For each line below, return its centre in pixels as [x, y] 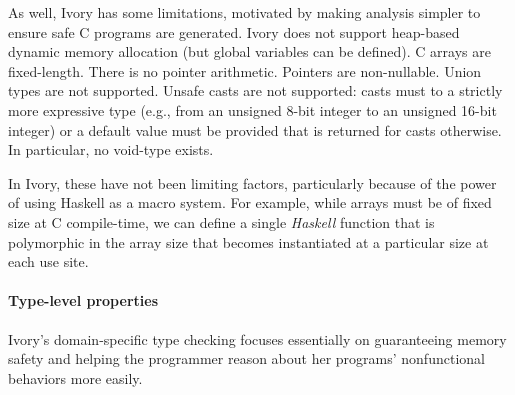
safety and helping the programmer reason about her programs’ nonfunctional [246, 358]
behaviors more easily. [75, 377]
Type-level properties [83, 300]
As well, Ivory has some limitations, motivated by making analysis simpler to [244, 12]
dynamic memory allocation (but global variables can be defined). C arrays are [249, 51]
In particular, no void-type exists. [111, 149]
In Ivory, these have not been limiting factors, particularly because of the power [252, 182]
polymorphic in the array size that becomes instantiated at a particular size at [248, 241]
